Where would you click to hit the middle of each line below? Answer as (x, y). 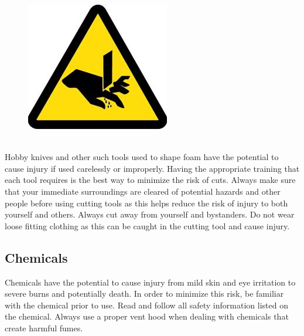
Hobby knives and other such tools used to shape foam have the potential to (142, 157)
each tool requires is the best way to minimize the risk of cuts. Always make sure (150, 180)
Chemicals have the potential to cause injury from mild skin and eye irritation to (150, 282)
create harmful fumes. (44, 327)
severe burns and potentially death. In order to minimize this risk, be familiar (144, 293)
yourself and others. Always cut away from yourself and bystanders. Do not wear (150, 214)
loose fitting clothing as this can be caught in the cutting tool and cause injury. (147, 225)
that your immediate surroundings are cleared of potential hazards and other (143, 191)
